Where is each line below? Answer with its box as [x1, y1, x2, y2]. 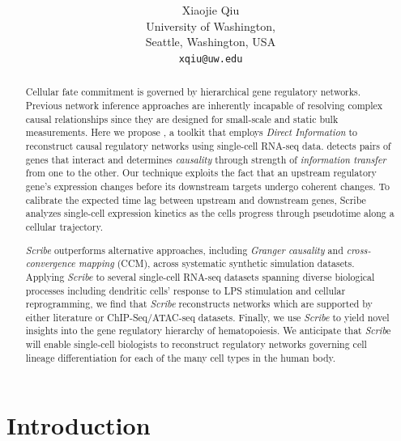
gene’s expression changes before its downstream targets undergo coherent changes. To [25, 180, 390, 193]
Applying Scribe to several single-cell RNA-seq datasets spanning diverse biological [25, 269, 375, 283]
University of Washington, [146, 17, 275, 34]
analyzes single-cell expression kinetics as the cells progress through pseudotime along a [25, 206, 395, 220]
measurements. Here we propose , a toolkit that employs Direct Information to [25, 125, 358, 139]
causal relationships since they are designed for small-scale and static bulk [25, 112, 339, 125]
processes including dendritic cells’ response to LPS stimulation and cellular [25, 283, 346, 297]
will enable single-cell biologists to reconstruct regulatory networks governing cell [25, 337, 367, 351]
